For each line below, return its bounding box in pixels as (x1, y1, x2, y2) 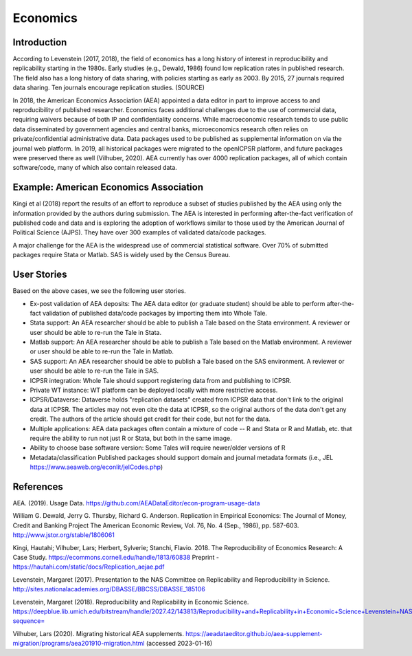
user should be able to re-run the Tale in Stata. (30, 328, 162, 336)
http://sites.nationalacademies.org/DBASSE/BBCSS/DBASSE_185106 (12, 585, 205, 593)
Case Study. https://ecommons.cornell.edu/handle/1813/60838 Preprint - (12, 554, 220, 562)
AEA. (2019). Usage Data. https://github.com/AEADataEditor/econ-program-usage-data (12, 499, 260, 507)
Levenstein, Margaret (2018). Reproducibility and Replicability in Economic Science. (12, 598, 249, 606)
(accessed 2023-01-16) (146, 639, 213, 648)
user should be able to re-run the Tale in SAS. (30, 367, 159, 375)
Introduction (12, 36, 67, 48)
